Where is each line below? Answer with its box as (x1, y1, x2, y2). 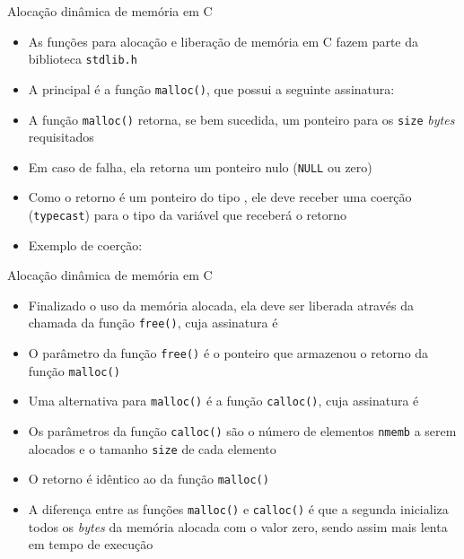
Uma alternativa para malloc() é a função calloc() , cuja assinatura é (28, 391, 419, 410)
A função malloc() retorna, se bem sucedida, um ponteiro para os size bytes (28, 109, 455, 128)
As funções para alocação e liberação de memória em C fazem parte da (28, 31, 419, 50)
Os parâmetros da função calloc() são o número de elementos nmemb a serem (28, 422, 457, 441)
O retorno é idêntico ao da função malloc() (28, 469, 269, 488)
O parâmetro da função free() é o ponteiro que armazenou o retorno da (28, 344, 429, 362)
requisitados (28, 127, 94, 146)
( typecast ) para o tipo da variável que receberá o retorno (28, 205, 347, 223)
